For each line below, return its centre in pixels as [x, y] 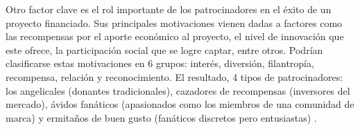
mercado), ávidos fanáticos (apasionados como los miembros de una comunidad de [180, 104]
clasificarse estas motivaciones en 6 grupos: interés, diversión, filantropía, [160, 63]
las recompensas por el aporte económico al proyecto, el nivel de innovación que [175, 36]
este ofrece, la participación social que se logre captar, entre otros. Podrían [164, 49]
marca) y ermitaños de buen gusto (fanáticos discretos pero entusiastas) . [161, 117]
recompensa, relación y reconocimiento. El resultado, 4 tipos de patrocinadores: [174, 76]
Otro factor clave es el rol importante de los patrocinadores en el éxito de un [169, 9]
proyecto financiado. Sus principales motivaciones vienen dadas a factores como [174, 22]
